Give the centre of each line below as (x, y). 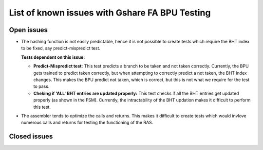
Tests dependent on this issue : (53, 57)
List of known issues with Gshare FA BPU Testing (110, 13)
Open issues (28, 30)
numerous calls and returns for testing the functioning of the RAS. (87, 123)
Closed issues (31, 137)
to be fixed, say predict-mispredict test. (61, 48)
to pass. (41, 86)
